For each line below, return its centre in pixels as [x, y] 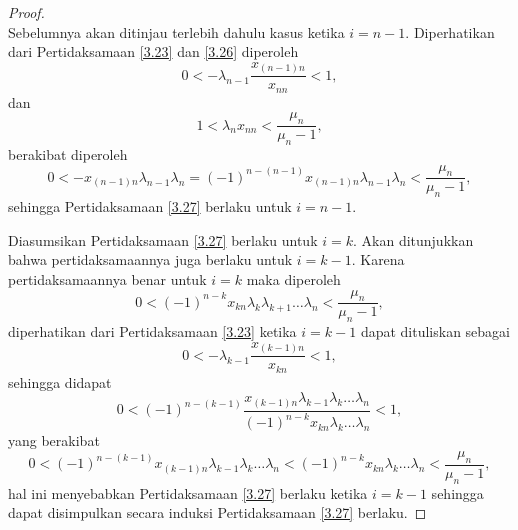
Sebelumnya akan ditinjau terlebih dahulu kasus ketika [176, 31]
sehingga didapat [60, 381]
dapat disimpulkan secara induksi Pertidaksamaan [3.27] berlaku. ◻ [217, 512]
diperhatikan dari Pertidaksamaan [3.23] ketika [152, 331]
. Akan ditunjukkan [413, 239]
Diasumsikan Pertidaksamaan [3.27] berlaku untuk [163, 239]
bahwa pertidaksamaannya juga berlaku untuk [150, 259]
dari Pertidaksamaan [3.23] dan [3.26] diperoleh [153, 51]
